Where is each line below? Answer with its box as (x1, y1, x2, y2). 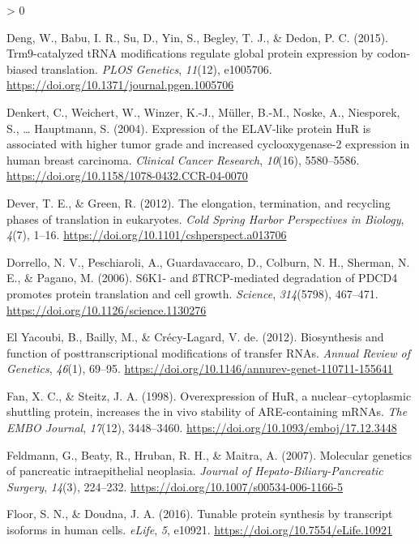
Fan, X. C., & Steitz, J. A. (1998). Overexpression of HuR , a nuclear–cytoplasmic (6, 387, 412, 404)
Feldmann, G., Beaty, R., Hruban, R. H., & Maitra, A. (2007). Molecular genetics (6, 446, 413, 463)
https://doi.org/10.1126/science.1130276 (6, 301, 207, 318)
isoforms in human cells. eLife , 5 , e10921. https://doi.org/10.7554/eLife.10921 (6, 521, 392, 538)
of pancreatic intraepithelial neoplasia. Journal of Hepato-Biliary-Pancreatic (6, 462, 383, 479)
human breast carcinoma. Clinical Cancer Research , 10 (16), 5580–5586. (6, 151, 360, 168)
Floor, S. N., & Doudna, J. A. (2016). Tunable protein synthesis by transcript (6, 505, 393, 522)
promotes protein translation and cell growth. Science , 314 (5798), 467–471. (6, 285, 378, 302)
